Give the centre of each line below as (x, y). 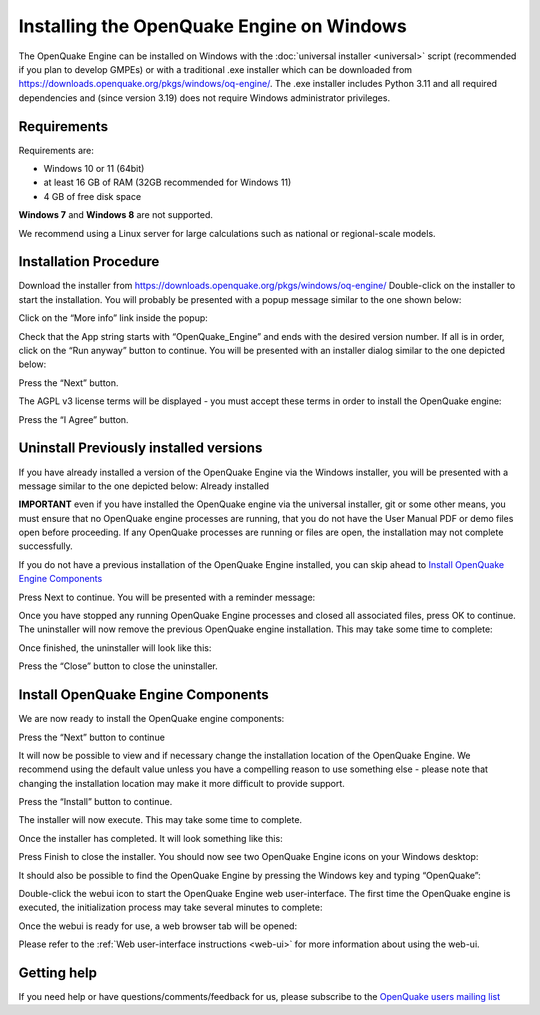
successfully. (46, 546)
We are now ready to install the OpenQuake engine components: (151, 719)
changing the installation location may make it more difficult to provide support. (181, 783)
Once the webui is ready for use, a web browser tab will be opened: (158, 926)
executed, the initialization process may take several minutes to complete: (170, 907)
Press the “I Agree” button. (73, 419)
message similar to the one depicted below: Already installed (144, 486)
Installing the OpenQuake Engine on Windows (212, 26)
